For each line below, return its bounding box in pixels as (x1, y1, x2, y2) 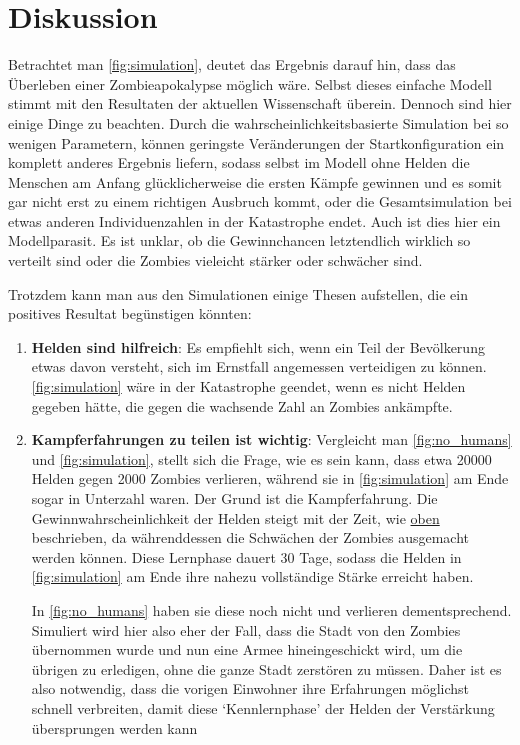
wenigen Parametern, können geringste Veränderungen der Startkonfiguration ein (8, 132, 505, 153)
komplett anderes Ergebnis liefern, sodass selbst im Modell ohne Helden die (8, 152, 470, 173)
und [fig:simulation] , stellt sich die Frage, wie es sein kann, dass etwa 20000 (31, 448, 492, 469)
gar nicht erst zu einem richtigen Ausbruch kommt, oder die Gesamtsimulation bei (8, 191, 512, 212)
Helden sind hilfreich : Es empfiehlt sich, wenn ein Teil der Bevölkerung (31, 336, 485, 357)
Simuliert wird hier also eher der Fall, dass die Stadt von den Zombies (31, 619, 461, 640)
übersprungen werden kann (31, 717, 198, 738)
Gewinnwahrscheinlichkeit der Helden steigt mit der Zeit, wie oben (31, 507, 440, 528)
